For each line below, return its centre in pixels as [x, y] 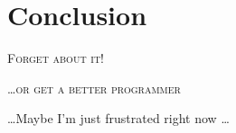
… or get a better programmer [94, 88]
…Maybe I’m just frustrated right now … [118, 118]
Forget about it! [56, 58]
